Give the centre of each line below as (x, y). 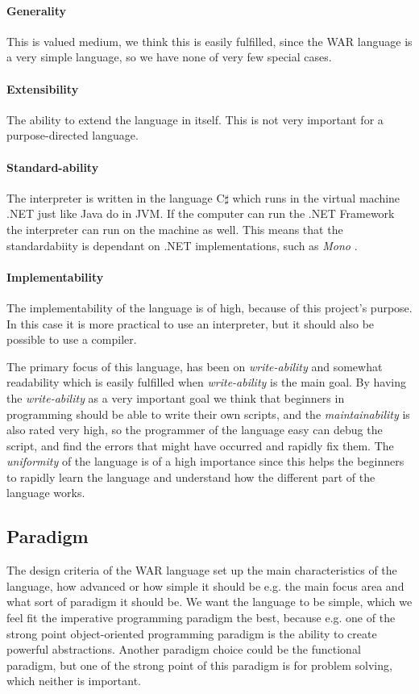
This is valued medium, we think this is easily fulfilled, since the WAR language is (209, 41)
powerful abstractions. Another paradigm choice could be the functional (184, 649)
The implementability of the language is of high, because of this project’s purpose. (209, 307)
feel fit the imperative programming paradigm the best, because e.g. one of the (201, 618)
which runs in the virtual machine (316, 197)
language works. (46, 493)
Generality (37, 10)
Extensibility (43, 88)
